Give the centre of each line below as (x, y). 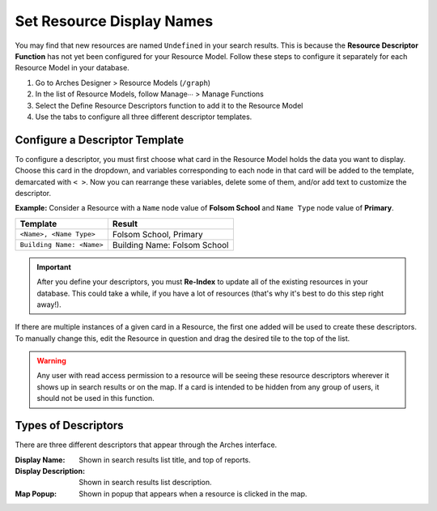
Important (54, 266)
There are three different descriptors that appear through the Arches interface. (146, 445)
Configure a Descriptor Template (100, 140)
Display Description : (50, 471)
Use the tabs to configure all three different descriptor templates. (144, 117)
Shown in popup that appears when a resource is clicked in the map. (193, 493)
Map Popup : (36, 493)
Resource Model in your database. (72, 68)
